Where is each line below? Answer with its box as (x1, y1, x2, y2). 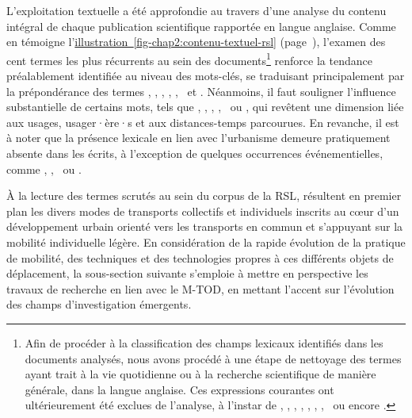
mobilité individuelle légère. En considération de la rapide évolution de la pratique (6, 233, 406, 250)
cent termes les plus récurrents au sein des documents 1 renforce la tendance (6, 49, 372, 68)
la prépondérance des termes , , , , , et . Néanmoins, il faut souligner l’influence (6, 82, 396, 99)
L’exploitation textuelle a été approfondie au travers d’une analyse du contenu (6, 2, 387, 18)
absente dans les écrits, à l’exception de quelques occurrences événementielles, (6, 145, 383, 161)
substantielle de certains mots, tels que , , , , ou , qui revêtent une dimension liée (6, 98, 404, 115)
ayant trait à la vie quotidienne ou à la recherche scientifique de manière (25, 366, 376, 382)
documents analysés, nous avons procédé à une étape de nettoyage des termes (25, 350, 402, 366)
